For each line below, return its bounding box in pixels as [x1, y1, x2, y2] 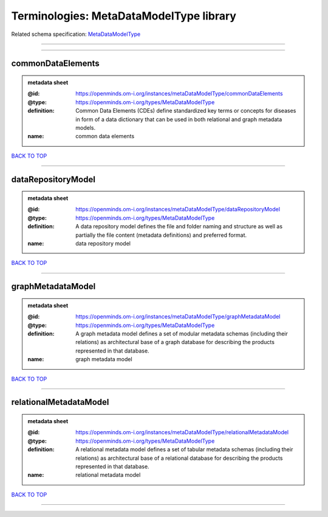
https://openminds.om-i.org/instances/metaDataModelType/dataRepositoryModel [75, 206, 281, 213]
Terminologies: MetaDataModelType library [11, 9, 237, 23]
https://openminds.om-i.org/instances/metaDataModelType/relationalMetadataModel [75, 429, 289, 436]
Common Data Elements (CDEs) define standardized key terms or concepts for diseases [75, 107, 296, 114]
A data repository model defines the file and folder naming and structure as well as [75, 223, 282, 230]
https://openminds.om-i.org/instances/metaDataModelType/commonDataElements [75, 90, 283, 97]
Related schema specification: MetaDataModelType [11, 30, 141, 38]
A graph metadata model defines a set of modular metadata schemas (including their [75, 330, 289, 337]
